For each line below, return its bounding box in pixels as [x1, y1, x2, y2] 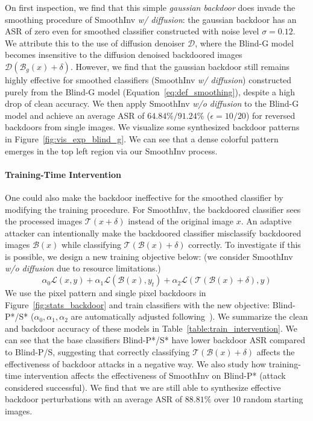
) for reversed [245, 109, 296, 121]
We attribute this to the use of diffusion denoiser [5, 36, 185, 49]
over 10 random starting [213, 393, 303, 405]
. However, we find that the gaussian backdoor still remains [70, 60, 290, 72]
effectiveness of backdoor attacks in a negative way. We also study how [5, 357, 267, 370]
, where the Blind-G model [195, 36, 294, 49]
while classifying [62, 238, 121, 251]
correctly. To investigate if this [188, 238, 301, 251]
